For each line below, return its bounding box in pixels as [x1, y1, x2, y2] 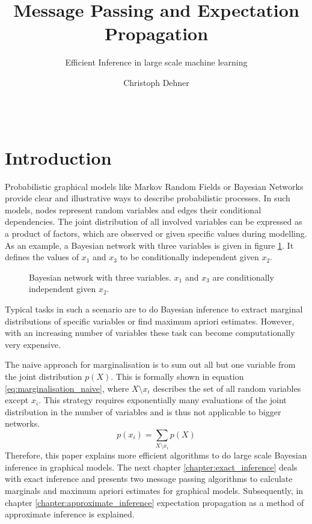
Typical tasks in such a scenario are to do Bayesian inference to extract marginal [5, 302, 303, 315]
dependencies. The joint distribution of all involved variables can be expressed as [5, 215, 302, 228]
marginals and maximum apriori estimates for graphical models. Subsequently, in [5, 484, 304, 497]
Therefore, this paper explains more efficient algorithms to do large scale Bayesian [5, 449, 307, 462]
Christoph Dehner [123, 76, 189, 88]
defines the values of [5, 251, 79, 263]
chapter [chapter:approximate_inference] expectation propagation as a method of [5, 496, 304, 508]
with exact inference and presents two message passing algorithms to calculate [5, 472, 293, 485]
